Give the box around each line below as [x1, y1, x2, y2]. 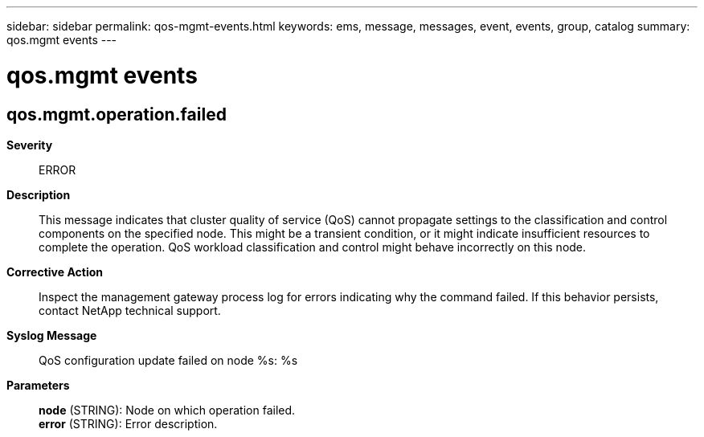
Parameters [6, 378, 70, 392]
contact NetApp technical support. [39, 303, 221, 317]
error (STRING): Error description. [39, 416, 218, 431]
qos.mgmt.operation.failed [6, 104, 227, 125]
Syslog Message [6, 328, 97, 342]
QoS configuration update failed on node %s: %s [39, 353, 298, 367]
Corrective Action [6, 264, 103, 279]
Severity [6, 137, 53, 152]
